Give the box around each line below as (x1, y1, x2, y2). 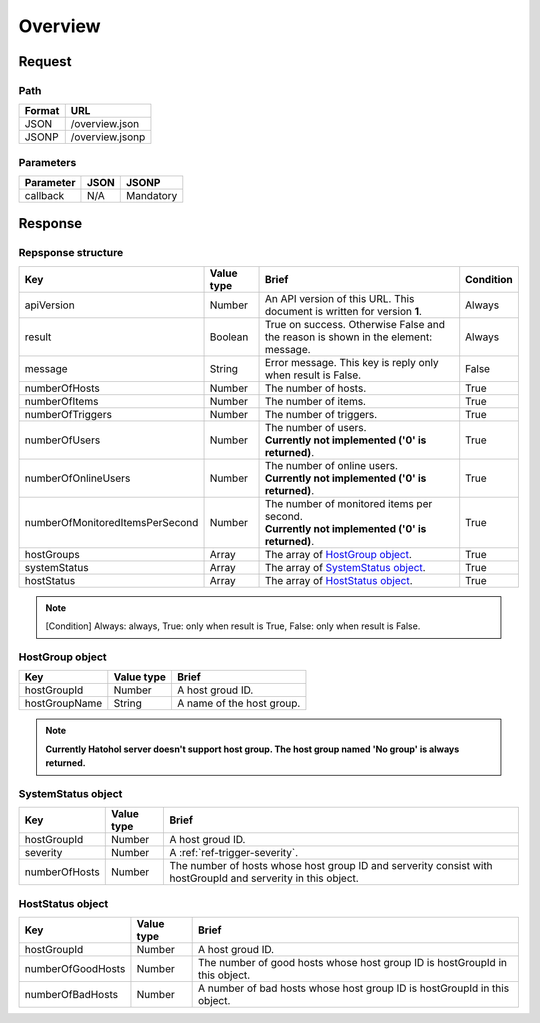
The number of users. (264, 420, 367, 434)
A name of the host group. (176, 696, 301, 710)
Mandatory (125, 189, 178, 203)
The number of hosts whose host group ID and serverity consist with (169, 859, 494, 873)
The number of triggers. (264, 407, 378, 421)
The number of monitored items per (264, 496, 433, 510)
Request (18, 53, 72, 70)
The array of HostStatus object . (264, 573, 413, 587)
